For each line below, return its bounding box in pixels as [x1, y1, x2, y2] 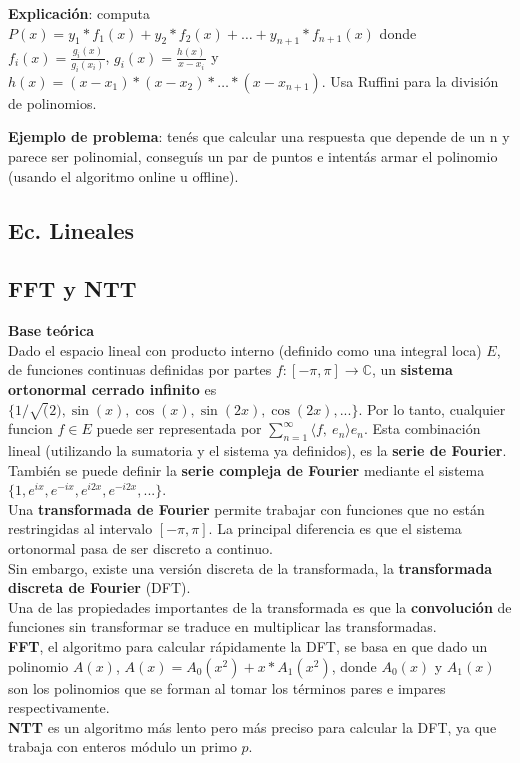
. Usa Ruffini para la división [321, 70, 499, 91]
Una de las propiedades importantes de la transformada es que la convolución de [8, 596, 512, 617]
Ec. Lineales [8, 214, 135, 245]
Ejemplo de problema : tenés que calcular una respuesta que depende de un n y [8, 126, 510, 147]
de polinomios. [8, 92, 97, 113]
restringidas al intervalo [8, 518, 153, 539]
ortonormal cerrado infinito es [8, 378, 217, 399]
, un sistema [371, 359, 453, 380]
